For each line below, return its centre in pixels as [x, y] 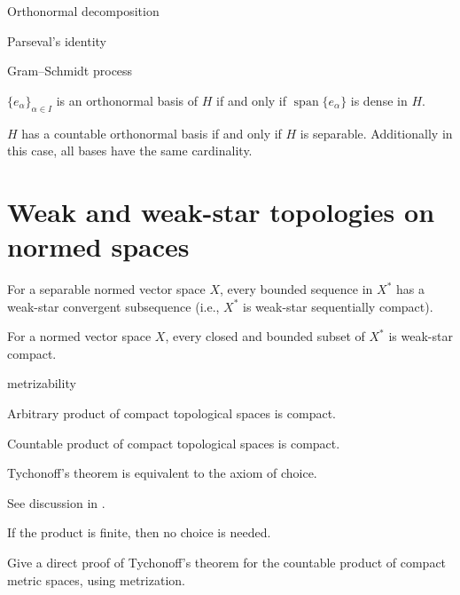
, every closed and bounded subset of [265, 336]
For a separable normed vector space [106, 289]
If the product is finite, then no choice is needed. [139, 532]
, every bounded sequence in [296, 289]
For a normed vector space [79, 336]
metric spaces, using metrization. [96, 579]
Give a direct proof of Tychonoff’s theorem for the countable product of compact [227, 563]
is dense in [379, 100]
